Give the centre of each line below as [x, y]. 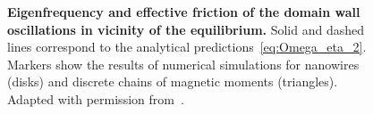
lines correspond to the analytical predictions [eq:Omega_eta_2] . [187, 47]
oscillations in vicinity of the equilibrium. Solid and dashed [186, 29]
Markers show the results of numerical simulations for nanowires [183, 64]
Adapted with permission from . [96, 98]
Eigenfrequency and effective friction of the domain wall [184, 12]
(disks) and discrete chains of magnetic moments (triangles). [173, 81]
